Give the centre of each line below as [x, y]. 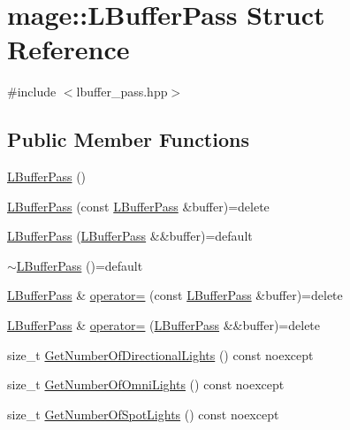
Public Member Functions [128, 139]
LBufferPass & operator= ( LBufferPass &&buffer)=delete [164, 325]
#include [32, 92]
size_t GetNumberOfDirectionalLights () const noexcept [160, 354]
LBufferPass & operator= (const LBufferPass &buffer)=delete [175, 295]
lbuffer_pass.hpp [122, 92]
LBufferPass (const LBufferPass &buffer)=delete [138, 206]
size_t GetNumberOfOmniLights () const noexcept [146, 384]
